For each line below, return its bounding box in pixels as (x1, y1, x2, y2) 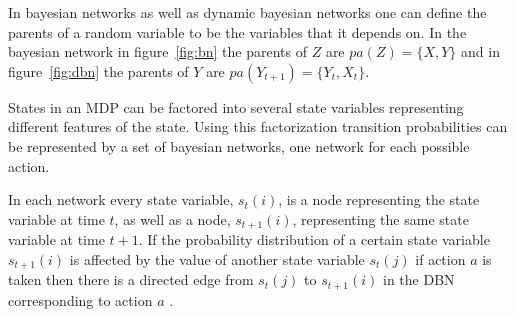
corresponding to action (8, 289, 153, 310)
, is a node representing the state (278, 189, 480, 210)
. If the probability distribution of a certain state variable (138, 229, 490, 250)
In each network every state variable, (8, 189, 234, 210)
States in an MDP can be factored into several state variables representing (8, 96, 464, 117)
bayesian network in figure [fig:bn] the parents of (8, 41, 307, 62)
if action (415, 248, 466, 269)
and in (461, 41, 500, 62)
